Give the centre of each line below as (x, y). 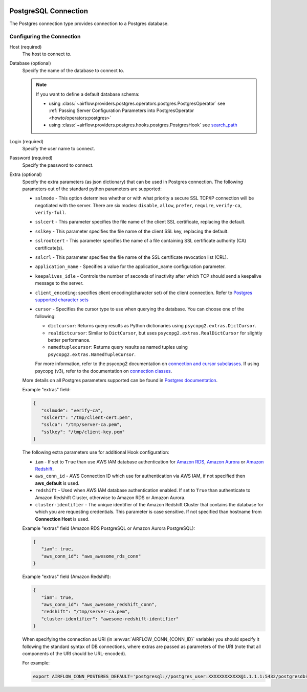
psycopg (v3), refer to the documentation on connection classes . (104, 371)
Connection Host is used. (62, 519)
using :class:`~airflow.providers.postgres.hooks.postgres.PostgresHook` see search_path (143, 125)
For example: (36, 663)
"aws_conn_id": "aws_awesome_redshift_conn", (99, 605)
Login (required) (26, 141)
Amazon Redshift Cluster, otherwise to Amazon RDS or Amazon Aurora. (110, 497)
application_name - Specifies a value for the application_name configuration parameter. (130, 266)
